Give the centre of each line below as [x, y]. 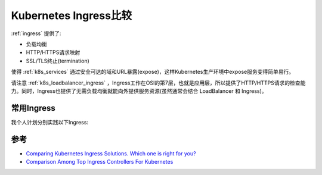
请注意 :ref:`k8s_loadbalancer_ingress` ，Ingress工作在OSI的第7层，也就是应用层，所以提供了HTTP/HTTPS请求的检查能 [158, 83]
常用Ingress [33, 108]
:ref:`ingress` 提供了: [36, 33]
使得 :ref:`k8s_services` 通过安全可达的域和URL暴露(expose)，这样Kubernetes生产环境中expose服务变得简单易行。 [153, 72]
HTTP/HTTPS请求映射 [53, 52]
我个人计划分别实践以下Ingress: [50, 122]
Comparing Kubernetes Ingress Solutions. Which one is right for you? [111, 153]
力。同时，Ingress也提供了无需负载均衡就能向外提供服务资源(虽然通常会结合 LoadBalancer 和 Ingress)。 [139, 91]
